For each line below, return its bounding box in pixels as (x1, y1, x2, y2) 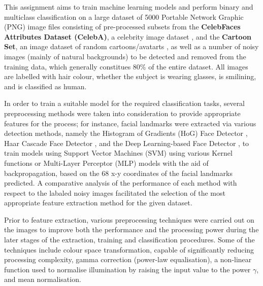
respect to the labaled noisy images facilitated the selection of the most (4, 187, 225, 198)
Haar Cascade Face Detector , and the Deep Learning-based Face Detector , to (4, 137, 249, 148)
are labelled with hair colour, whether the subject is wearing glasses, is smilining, (4, 71, 256, 82)
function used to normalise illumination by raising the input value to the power (4, 264, 251, 274)
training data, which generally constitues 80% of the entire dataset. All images (4, 61, 248, 71)
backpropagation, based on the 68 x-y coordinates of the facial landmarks (4, 167, 233, 178)
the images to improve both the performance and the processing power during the (4, 224, 259, 235)
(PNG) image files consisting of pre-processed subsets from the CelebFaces (4, 21, 241, 32)
